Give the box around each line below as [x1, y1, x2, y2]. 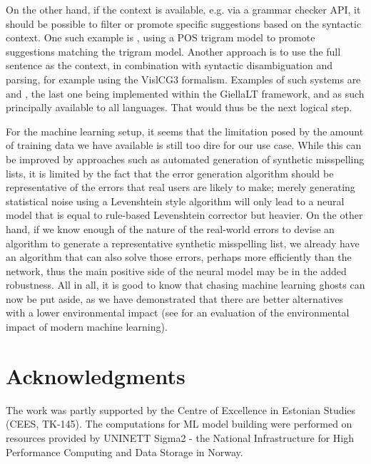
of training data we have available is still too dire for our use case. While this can [6, 138, 362, 153]
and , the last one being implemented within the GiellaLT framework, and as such [6, 86, 365, 100]
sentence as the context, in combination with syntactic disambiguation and [6, 58, 333, 73]
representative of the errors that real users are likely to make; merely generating [6, 180, 355, 195]
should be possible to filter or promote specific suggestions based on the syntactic [6, 16, 362, 31]
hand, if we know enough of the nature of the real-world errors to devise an [6, 221, 335, 236]
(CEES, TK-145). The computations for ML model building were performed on [6, 416, 352, 431]
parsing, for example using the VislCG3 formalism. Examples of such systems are [6, 71, 361, 86]
